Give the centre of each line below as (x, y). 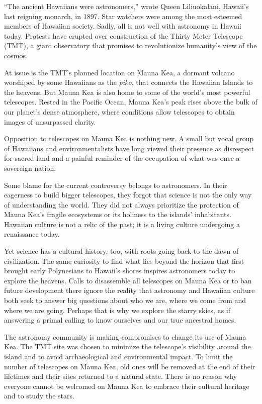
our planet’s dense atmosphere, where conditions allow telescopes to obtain (119, 111)
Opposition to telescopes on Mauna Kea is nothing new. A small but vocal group (129, 138)
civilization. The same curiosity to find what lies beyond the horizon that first (124, 261)
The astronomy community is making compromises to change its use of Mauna (125, 336)
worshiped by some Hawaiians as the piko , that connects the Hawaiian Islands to (128, 82)
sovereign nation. (30, 168)
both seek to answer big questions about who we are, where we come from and (125, 300)
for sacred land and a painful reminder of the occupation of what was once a (122, 158)
